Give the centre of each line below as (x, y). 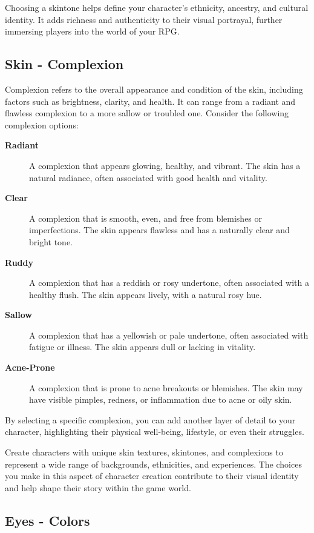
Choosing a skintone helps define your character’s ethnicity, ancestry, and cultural (157, 7)
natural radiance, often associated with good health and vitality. (148, 177)
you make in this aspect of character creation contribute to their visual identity (152, 476)
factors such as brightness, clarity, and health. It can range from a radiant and (150, 101)
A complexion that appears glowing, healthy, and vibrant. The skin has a (165, 165)
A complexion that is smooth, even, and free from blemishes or (146, 218)
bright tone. (51, 241)
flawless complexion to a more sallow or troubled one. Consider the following (147, 113)
